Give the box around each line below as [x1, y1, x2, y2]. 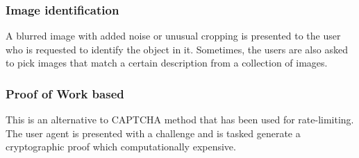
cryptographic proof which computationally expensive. [6, 139, 236, 154]
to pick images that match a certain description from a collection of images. [6, 55, 328, 70]
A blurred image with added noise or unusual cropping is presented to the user [6, 28, 341, 43]
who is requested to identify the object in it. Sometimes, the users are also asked [6, 42, 348, 56]
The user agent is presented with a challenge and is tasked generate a [6, 125, 301, 140]
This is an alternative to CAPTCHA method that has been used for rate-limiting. [6, 112, 354, 127]
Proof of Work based [6, 85, 124, 102]
